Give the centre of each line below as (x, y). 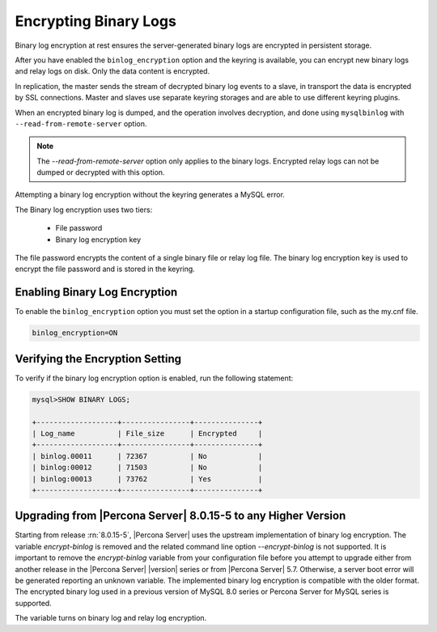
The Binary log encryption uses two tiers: (84, 210)
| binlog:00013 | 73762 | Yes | (147, 479)
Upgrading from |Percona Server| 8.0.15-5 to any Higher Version (180, 516)
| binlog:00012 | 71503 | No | (147, 468)
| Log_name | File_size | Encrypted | (147, 433)
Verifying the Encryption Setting (98, 359)
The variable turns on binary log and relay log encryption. (111, 618)
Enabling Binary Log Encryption (96, 293)
